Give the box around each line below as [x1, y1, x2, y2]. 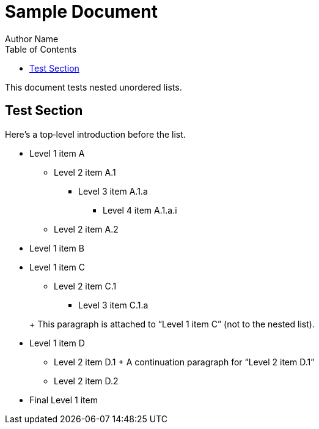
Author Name [5, 33, 59, 44]
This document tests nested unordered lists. [5, 81, 182, 92]
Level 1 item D [29, 337, 85, 348]
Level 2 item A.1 [54, 166, 116, 177]
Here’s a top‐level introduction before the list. [5, 129, 186, 140]
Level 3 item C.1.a [78, 299, 148, 310]
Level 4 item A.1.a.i [103, 204, 177, 215]
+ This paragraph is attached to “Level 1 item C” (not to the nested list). [29, 318, 315, 329]
